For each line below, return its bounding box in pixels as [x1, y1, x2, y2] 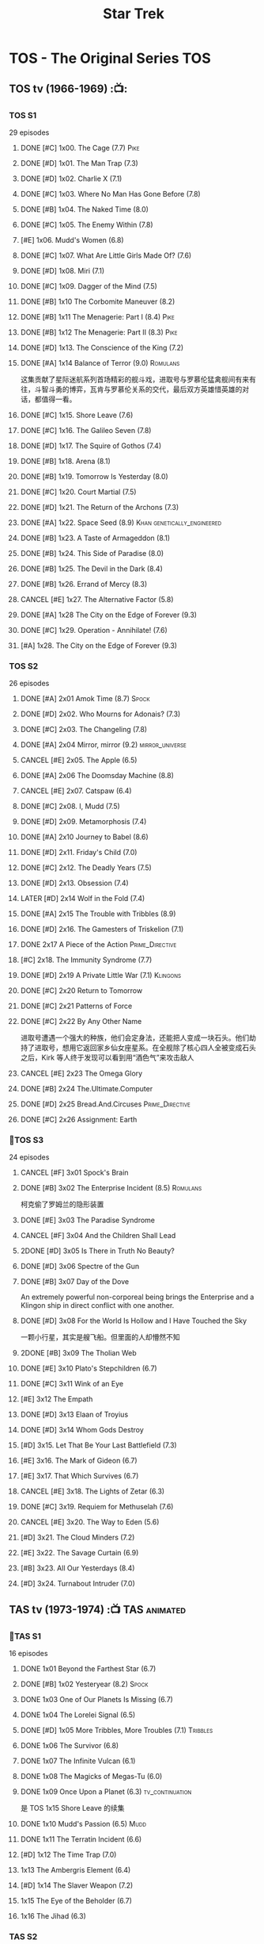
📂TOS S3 [9, 1135, 44, 1146]
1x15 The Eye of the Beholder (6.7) [20, 1896, 133, 1906]
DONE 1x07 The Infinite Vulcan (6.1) [20, 1756, 136, 1766]
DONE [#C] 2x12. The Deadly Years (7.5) [20, 863, 153, 872]
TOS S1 [9, 109, 37, 121]
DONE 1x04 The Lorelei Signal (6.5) [20, 1710, 136, 1720]
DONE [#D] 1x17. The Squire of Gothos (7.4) [20, 441, 161, 451]
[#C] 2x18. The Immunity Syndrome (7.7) [20, 955, 153, 964]
